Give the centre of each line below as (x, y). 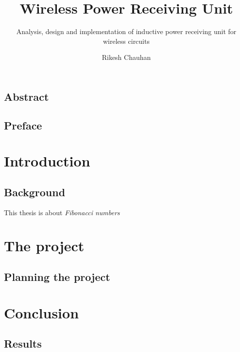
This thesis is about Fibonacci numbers (62, 212)
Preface (23, 125)
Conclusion (42, 312)
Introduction (47, 161)
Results (23, 343)
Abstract (26, 96)
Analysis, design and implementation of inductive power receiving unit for (126, 31)
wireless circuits (126, 41)
